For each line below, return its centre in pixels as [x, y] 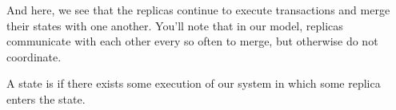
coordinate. [34, 56]
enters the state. [46, 98]
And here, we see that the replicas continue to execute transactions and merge [198, 10]
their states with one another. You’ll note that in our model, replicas [175, 25]
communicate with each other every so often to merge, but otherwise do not [192, 41]
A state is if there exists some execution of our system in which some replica [194, 83]
